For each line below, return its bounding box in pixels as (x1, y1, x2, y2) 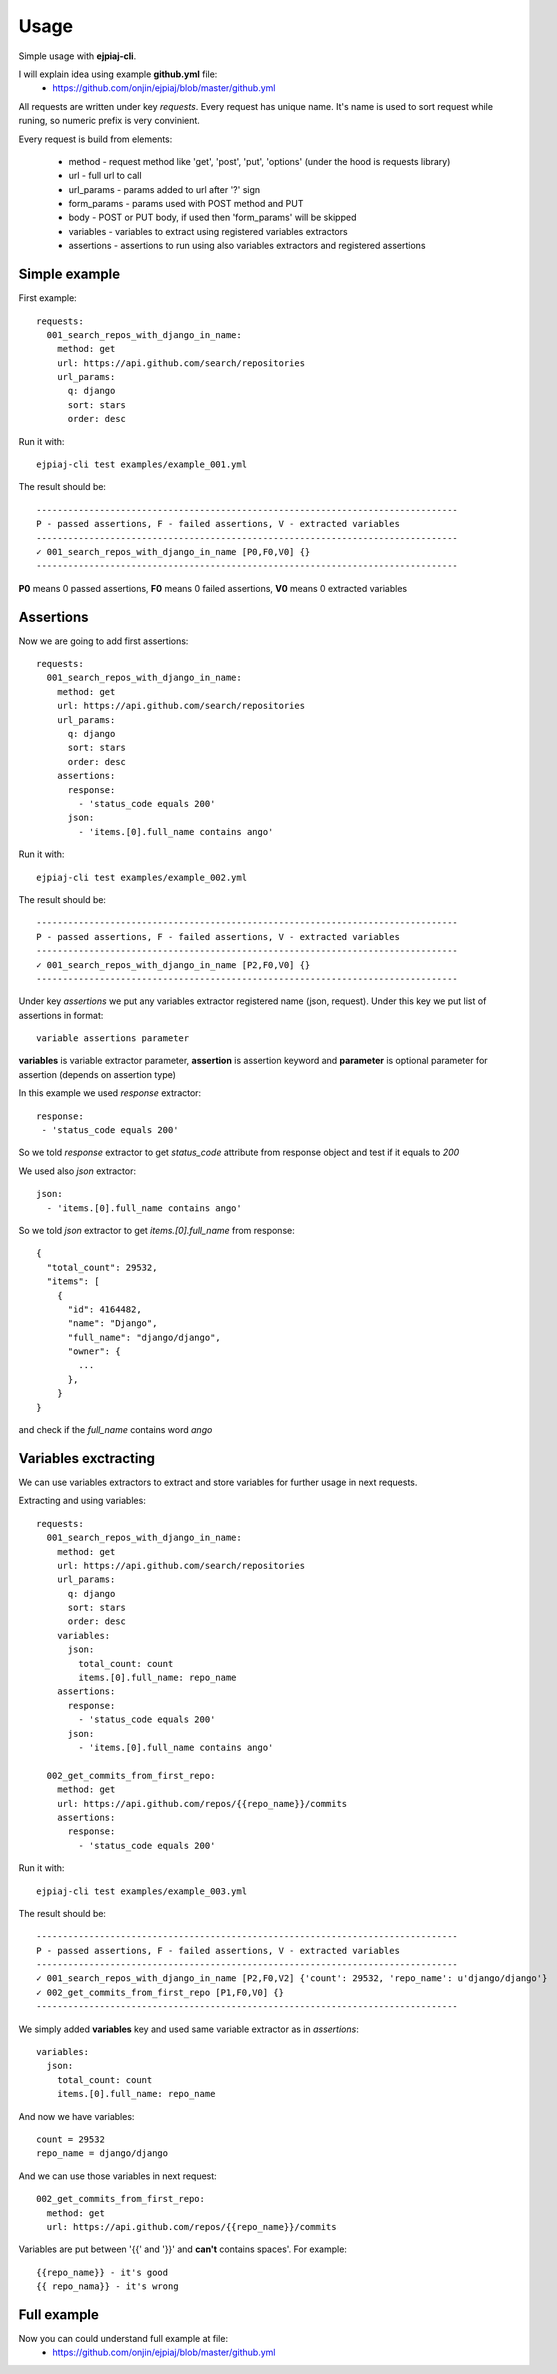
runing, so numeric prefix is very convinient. (18, 115, 200, 127)
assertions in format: (18, 1009, 104, 1021)
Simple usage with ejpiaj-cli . (18, 50, 137, 62)
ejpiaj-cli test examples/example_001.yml (36, 459, 248, 470)
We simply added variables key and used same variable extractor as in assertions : (18, 2023, 359, 2035)
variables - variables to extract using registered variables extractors (68, 225, 349, 237)
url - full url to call (68, 170, 142, 182)
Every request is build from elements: (18, 133, 173, 145)
